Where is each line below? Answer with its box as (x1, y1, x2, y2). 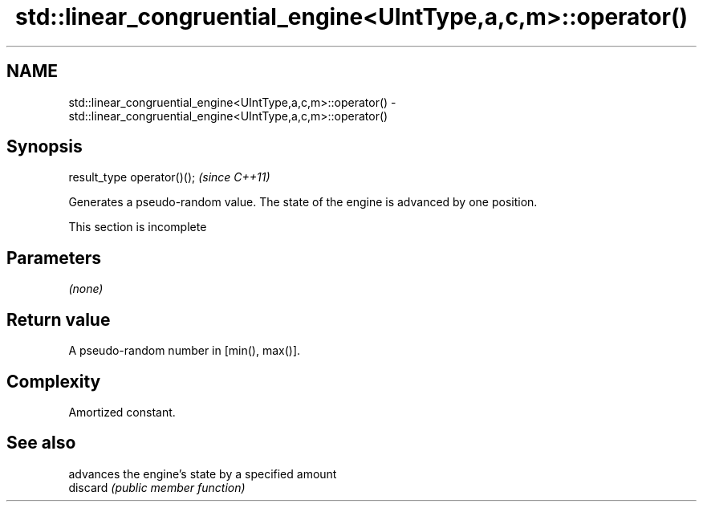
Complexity (6, 371, 101, 392)
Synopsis (6, 136, 83, 157)
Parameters (6, 247, 101, 268)
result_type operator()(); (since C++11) (68, 170, 270, 185)
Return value (6, 309, 111, 330)
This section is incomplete (68, 220, 207, 234)
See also (6, 433, 76, 453)
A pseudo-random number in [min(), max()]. (68, 343, 301, 358)
